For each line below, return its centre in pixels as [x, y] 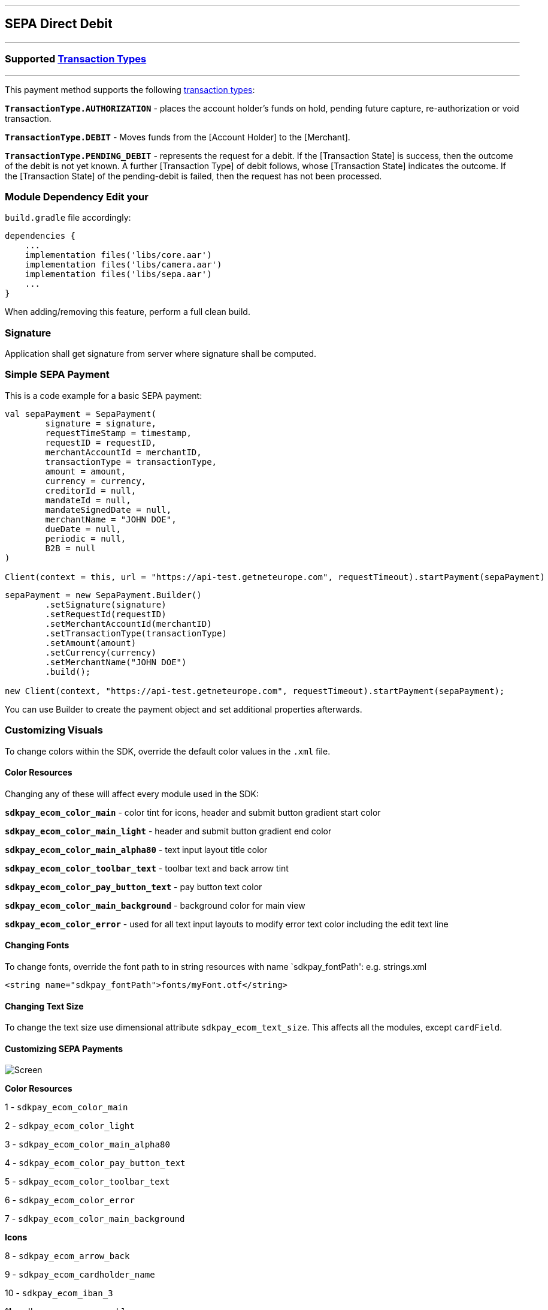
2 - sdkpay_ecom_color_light [70, 1126]
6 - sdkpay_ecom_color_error [70, 1200]
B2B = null [70, 548]
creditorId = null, [91, 490]
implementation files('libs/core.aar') [118, 255]
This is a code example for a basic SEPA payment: [104, 395]
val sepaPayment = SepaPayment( [81, 414]
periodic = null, [86, 538]
